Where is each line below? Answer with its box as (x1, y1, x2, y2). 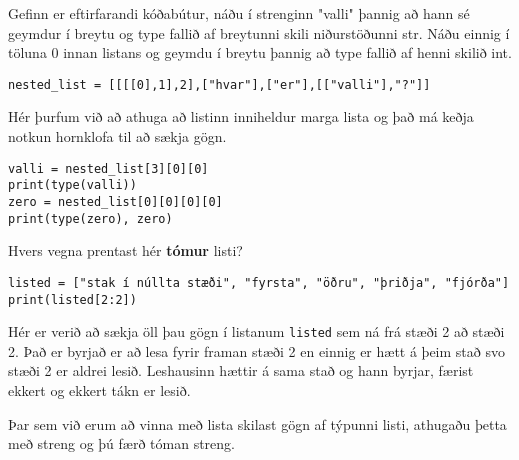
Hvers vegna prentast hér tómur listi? (8, 240, 243, 261)
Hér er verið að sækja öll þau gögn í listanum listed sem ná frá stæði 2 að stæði (8, 321, 505, 342)
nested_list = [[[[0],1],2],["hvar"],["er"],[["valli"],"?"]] (8, 77, 431, 92)
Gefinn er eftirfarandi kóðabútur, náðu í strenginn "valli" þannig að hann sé (8, 3, 470, 23)
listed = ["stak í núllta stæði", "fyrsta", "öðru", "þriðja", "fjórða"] (8, 275, 510, 290)
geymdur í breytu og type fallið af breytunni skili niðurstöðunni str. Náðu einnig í (8, 22, 510, 43)
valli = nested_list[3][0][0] (8, 161, 209, 176)
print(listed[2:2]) (8, 292, 137, 307)
